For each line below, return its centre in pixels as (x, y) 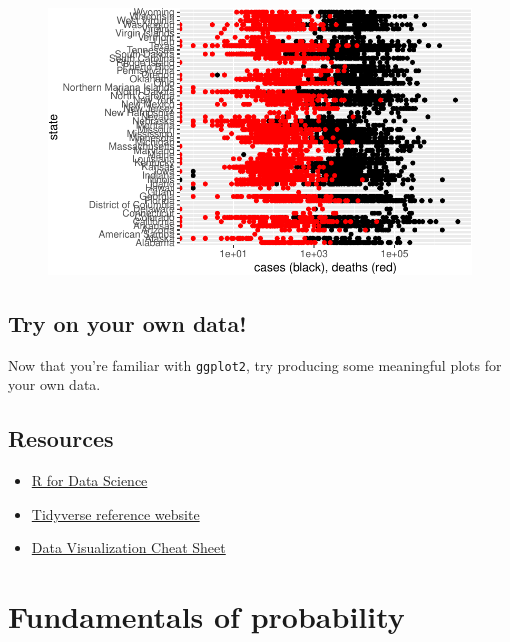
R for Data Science (89, 480)
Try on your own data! (127, 323)
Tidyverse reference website (115, 513)
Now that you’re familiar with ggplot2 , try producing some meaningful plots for (255, 364)
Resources (61, 438)
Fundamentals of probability (206, 616)
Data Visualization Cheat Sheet (128, 547)
